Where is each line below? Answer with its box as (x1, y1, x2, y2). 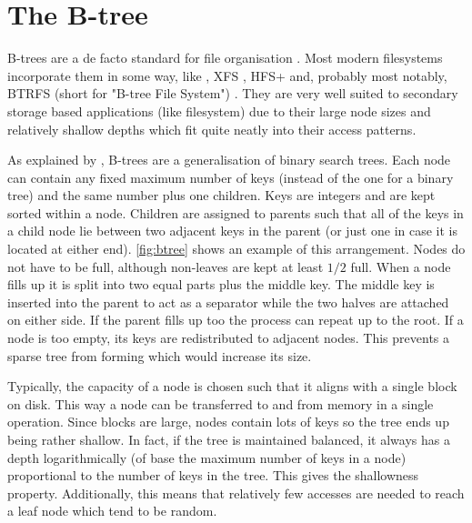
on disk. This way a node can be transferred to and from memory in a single (7, 394, 434, 413)
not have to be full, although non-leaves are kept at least (7, 256, 324, 276)
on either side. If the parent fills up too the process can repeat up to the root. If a (7, 310, 464, 329)
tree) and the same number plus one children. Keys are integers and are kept (7, 186, 436, 205)
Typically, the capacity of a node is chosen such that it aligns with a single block (7, 377, 457, 396)
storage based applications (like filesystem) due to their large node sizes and (7, 101, 431, 120)
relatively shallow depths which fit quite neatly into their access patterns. (7, 119, 417, 138)
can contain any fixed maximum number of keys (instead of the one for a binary (7, 167, 454, 186)
